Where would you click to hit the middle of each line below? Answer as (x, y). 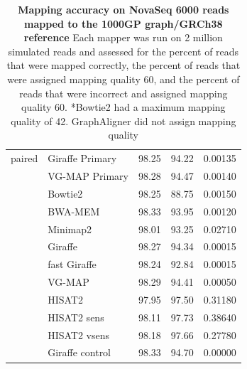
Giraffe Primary (82, 158)
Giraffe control (79, 352)
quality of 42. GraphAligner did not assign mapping (123, 121)
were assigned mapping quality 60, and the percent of (123, 79)
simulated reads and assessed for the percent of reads (123, 51)
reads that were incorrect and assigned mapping (123, 93)
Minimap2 (70, 229)
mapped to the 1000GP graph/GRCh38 (123, 23)
